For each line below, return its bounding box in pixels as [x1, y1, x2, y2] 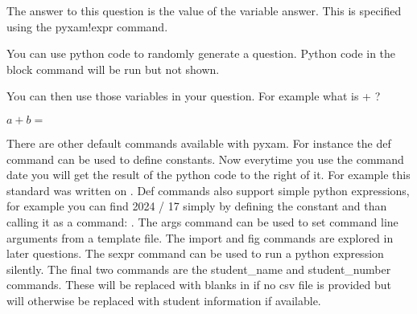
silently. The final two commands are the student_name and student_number [6, 260, 391, 277]
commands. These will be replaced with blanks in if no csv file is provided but [6, 276, 392, 293]
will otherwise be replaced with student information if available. [6, 292, 321, 308]
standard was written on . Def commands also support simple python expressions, [6, 181, 410, 198]
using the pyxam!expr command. [6, 18, 168, 35]
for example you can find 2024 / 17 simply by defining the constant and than [6, 198, 387, 214]
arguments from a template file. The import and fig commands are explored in [6, 229, 394, 246]
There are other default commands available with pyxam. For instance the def [6, 134, 391, 151]
